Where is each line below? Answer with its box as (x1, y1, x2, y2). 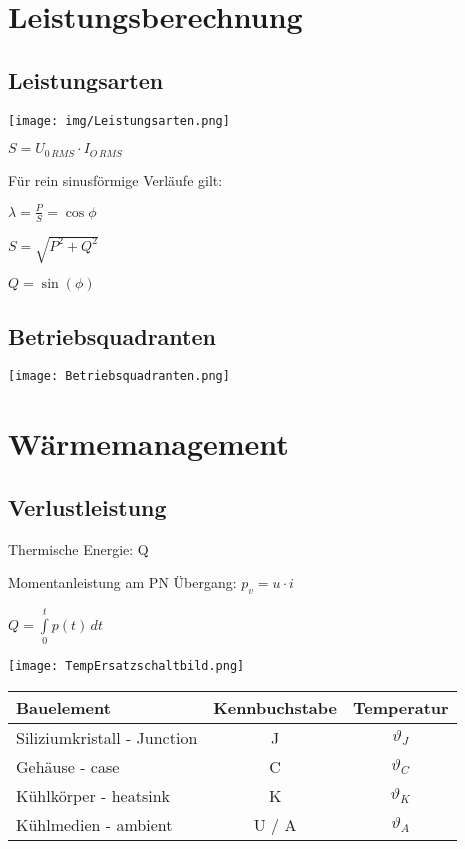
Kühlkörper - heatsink (16, 783, 170, 807)
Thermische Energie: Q (8, 538, 149, 559)
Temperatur (352, 695, 449, 719)
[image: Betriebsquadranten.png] (8, 369, 230, 384)
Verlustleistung (8, 491, 167, 522)
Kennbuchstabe (213, 695, 337, 719)
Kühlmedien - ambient (16, 812, 173, 836)
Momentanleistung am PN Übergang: (8, 572, 237, 593)
